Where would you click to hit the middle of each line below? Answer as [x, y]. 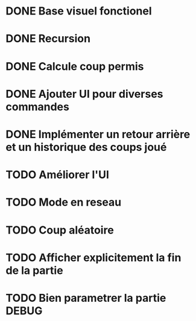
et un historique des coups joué [86, 147]
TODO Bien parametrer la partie [86, 298]
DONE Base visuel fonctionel [79, 11]
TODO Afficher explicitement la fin [93, 257]
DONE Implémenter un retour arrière [98, 134]
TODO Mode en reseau [64, 202]
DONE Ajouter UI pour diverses [84, 94]
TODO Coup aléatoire [60, 230]
